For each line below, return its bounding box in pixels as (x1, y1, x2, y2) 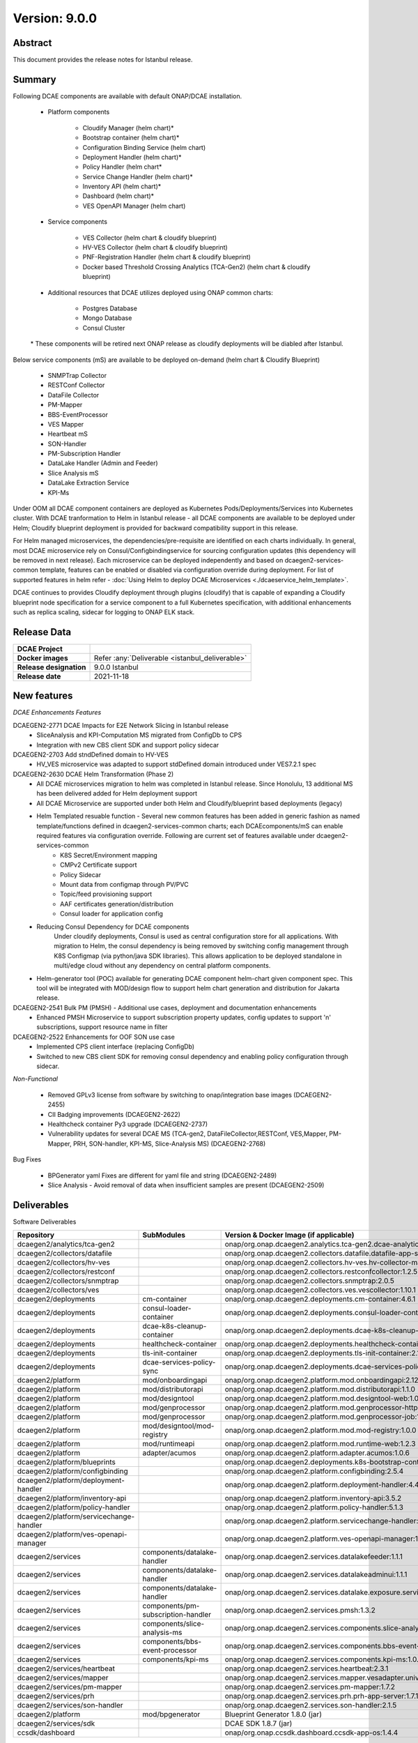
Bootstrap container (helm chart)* (82, 133, 180, 142)
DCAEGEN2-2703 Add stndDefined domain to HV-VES (13, 750, 169, 759)
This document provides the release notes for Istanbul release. (13, 56, 193, 64)
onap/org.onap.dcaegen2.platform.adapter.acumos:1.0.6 (224, 1448, 410, 1458)
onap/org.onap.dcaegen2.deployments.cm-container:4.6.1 (224, 1294, 416, 1304)
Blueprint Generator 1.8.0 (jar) (224, 1710, 322, 1719)
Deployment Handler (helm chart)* (82, 153, 182, 161)
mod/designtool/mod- (142, 1421, 215, 1431)
